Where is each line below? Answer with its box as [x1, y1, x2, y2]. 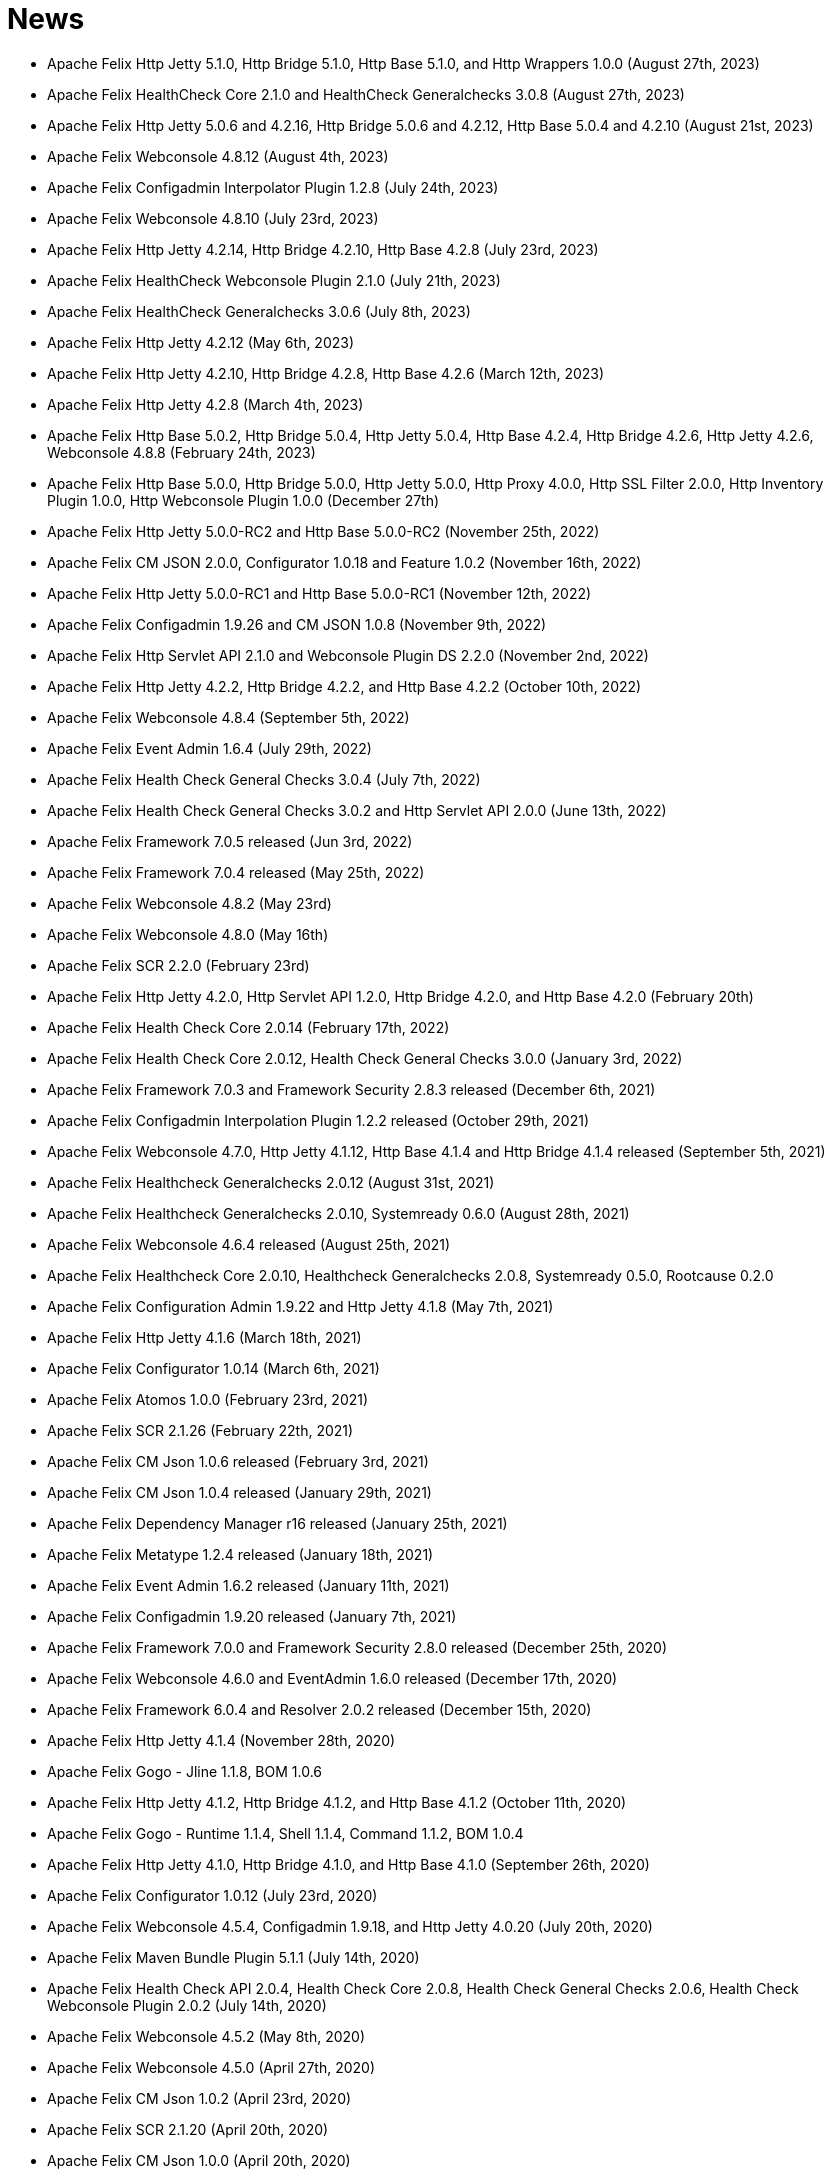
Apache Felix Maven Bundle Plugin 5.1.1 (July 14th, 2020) [47, 1948, 420, 1966]
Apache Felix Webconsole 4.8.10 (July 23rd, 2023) [47, 209, 379, 227]
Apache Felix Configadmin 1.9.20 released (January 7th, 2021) [47, 1607, 457, 1625]
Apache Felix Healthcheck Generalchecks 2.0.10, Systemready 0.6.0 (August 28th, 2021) [47, 1204, 630, 1222]
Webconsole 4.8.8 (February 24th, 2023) [47, 443, 316, 461]
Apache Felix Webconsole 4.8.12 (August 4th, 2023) [47, 147, 389, 165]
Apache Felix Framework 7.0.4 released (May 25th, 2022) [47, 863, 425, 881]
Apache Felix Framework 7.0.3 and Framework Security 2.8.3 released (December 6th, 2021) [47, 1080, 656, 1098]
